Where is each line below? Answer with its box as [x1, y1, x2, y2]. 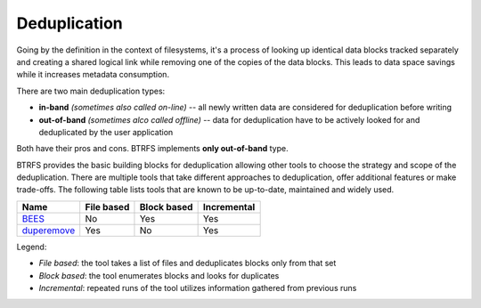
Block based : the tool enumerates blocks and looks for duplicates [38, 270, 280, 280]
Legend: [16, 241, 47, 252]
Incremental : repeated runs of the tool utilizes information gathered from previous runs [38, 283, 357, 294]
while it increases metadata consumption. [16, 69, 169, 80]
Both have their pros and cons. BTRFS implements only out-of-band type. [16, 143, 289, 154]
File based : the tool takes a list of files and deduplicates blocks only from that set [38, 258, 337, 269]
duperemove [21, 223, 76, 236]
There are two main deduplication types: [16, 85, 166, 96]
